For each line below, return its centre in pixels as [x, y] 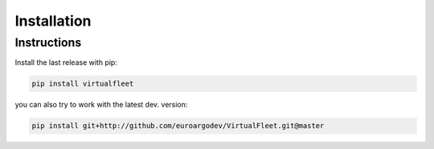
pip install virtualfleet [83, 84]
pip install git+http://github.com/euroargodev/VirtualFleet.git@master [178, 126]
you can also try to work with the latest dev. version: [101, 105]
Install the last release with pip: [66, 62]
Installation [53, 21]
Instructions [48, 42]
